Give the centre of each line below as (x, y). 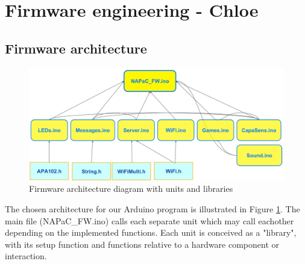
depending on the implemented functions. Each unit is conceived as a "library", (151, 232)
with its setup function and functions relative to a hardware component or (142, 244)
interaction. (26, 256)
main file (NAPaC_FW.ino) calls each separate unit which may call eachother (149, 220)
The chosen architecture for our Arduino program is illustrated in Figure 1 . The (152, 208)
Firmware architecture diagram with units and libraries (131, 189)
